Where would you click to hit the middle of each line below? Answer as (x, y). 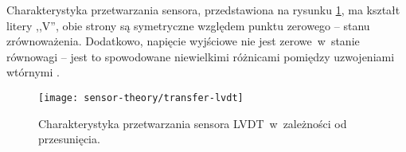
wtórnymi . (33, 72)
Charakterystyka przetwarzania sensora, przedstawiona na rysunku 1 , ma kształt (203, 10)
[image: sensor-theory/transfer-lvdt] (141, 97)
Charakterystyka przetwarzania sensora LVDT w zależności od (193, 123)
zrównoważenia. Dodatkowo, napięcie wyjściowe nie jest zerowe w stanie (183, 41)
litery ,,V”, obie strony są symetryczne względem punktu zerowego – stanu (188, 25)
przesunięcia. (69, 139)
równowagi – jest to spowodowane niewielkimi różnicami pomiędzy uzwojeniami (201, 56)
